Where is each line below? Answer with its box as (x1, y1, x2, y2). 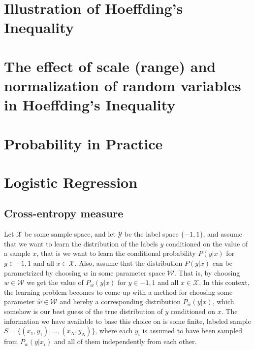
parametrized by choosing (4, 267, 81, 278)
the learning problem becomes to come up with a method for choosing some (4, 286, 233, 297)
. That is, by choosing (174, 267, 240, 278)
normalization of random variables (4, 75, 241, 95)
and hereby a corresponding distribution (60, 296, 181, 307)
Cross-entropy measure (4, 206, 124, 221)
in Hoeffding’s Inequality (4, 95, 176, 115)
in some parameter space (90, 267, 165, 278)
